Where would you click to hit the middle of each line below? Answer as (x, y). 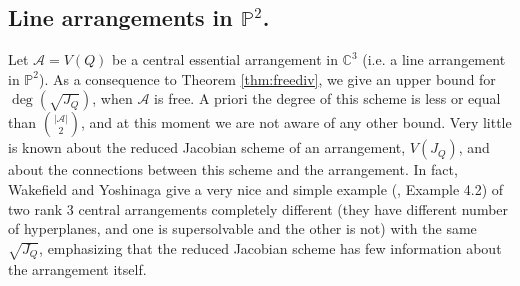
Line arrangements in (120, 17)
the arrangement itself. (77, 268)
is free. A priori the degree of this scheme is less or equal (327, 98)
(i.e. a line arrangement (434, 59)
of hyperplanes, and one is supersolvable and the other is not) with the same (242, 228)
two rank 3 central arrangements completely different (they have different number (258, 208)
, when (112, 98)
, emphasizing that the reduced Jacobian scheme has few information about (270, 247)
